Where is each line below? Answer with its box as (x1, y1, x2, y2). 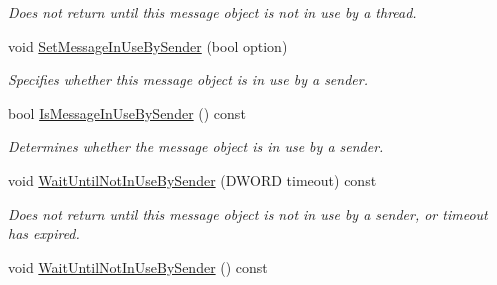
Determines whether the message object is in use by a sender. (8, 136, 384, 157)
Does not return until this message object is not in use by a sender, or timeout (8, 203, 488, 224)
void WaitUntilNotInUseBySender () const (8, 256, 268, 277)
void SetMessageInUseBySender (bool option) (8, 35, 288, 56)
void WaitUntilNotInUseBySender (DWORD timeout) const (8, 169, 377, 190)
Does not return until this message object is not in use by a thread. (8, 2, 417, 22)
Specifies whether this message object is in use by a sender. (8, 69, 368, 90)
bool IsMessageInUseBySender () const (8, 102, 246, 123)
